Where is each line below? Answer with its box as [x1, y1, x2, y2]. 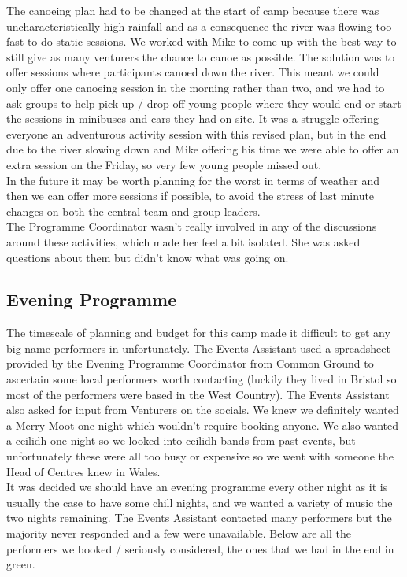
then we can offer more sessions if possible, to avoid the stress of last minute [6, 187, 375, 204]
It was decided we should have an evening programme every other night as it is [6, 479, 388, 495]
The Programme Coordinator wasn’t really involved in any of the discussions [6, 218, 377, 235]
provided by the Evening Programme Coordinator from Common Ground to [6, 355, 374, 372]
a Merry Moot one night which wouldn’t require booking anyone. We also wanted [6, 416, 399, 433]
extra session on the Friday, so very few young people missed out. [6, 156, 322, 172]
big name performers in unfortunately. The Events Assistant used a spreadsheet [6, 339, 390, 356]
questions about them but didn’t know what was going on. [6, 249, 289, 265]
